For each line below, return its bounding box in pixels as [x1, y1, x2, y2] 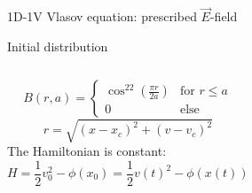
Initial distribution [7, 36, 108, 55]
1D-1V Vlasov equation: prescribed [7, 7, 197, 26]
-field [209, 7, 238, 26]
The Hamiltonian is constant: [7, 141, 167, 159]
